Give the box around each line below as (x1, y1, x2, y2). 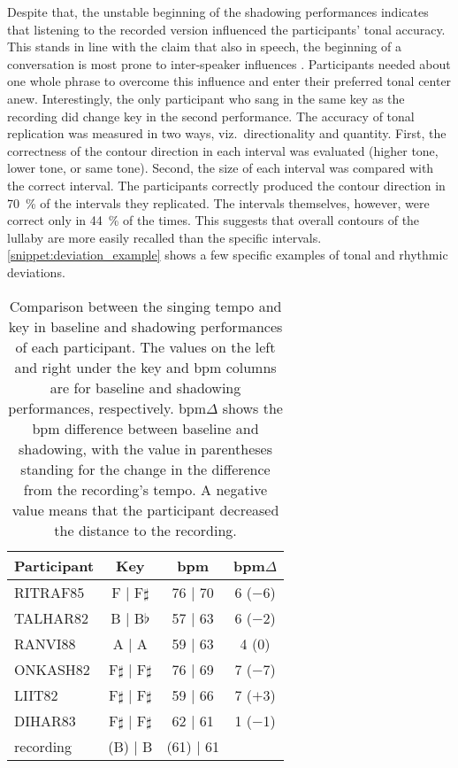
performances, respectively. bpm (8, 397, 207, 418)
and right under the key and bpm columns (14, 356, 277, 377)
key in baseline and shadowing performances (8, 315, 283, 337)
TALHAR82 (14, 607, 89, 628)
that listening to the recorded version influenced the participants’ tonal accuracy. (7, 19, 446, 38)
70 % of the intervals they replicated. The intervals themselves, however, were (7, 193, 430, 212)
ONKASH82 (14, 658, 90, 679)
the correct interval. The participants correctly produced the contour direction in (7, 175, 446, 194)
